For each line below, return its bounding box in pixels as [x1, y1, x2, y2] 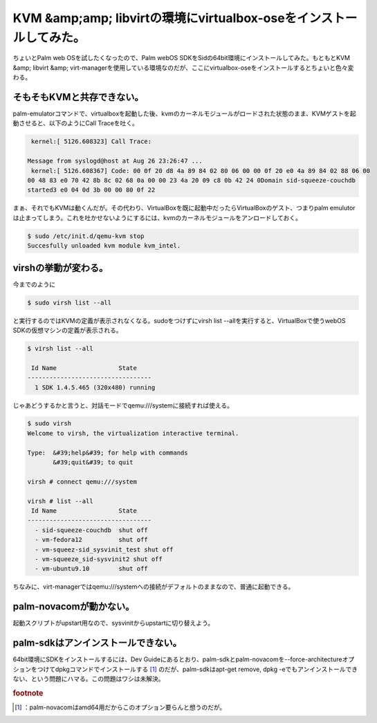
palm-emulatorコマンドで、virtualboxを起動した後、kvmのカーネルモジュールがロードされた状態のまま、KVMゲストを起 [12, 109, 356, 118]
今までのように [12, 280, 55, 289]
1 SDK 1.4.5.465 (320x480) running [35, 383, 156, 391]
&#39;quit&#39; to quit [53, 459, 134, 466]
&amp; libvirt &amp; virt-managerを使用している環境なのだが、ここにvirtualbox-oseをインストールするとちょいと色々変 [12, 63, 354, 72]
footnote [12, 688, 44, 698]
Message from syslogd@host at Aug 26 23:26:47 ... [27, 157, 203, 165]
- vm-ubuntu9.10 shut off [35, 565, 148, 573]
